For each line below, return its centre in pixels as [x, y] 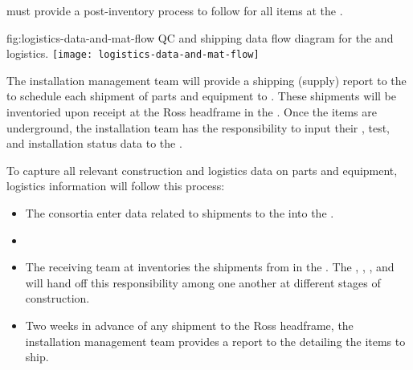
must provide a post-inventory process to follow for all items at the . [175, 10]
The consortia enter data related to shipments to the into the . [180, 213]
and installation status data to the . [94, 143]
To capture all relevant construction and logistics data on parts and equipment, [202, 170]
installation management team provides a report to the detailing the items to [215, 341]
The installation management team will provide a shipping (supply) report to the [206, 80]
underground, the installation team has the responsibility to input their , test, [198, 127]
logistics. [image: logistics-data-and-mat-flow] [133, 53]
